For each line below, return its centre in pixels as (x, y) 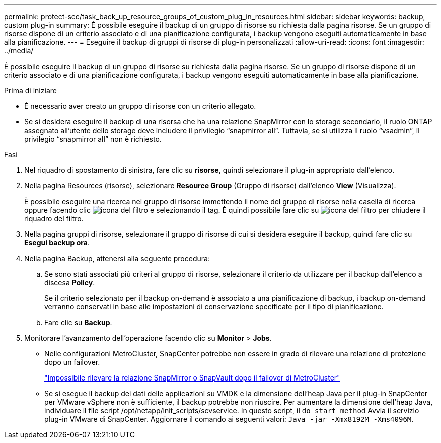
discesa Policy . (70, 282)
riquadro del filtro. (54, 218)
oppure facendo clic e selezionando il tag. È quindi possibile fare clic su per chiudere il (225, 210)
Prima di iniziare (30, 90)
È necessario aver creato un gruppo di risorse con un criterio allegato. (140, 106)
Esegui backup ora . (57, 243)
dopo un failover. (72, 362)
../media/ (19, 51)
